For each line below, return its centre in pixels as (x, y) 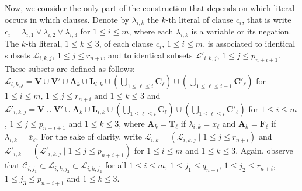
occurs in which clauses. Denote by (67, 19)
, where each (151, 31)
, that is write (267, 19)
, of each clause (126, 44)
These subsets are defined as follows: (70, 68)
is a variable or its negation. (241, 31)
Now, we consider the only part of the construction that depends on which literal (150, 8)
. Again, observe (264, 150)
